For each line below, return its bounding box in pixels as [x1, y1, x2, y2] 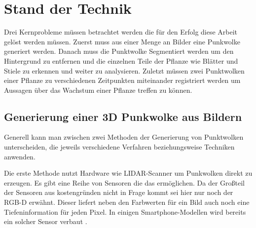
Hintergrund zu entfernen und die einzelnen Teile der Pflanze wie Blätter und [4, 55, 238, 66]
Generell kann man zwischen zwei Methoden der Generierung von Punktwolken [4, 132, 244, 142]
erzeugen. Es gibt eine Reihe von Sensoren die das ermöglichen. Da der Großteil [4, 177, 245, 188]
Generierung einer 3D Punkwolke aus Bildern [4, 109, 242, 124]
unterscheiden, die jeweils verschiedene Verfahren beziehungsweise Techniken [4, 142, 235, 152]
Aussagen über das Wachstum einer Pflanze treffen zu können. [4, 84, 192, 95]
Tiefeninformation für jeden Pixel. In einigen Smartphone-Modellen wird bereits [4, 206, 246, 217]
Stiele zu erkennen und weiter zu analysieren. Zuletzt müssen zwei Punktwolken [4, 65, 245, 76]
